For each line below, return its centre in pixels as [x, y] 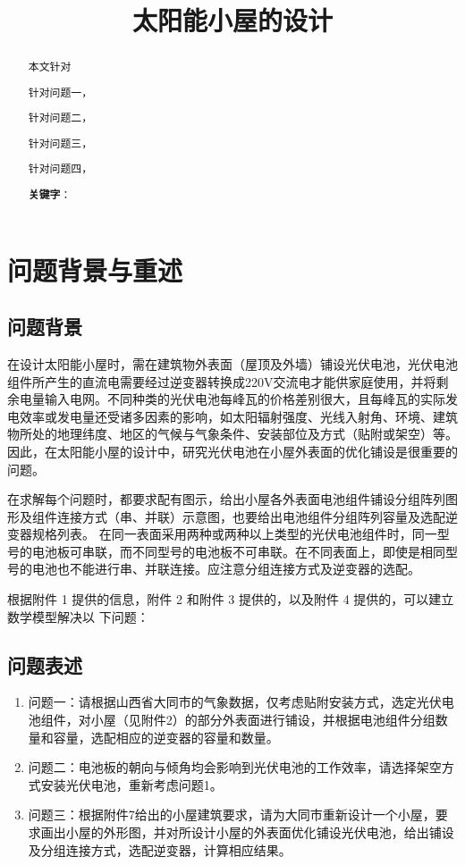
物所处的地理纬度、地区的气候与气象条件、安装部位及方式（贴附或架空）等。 [232, 434]
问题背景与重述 [95, 269]
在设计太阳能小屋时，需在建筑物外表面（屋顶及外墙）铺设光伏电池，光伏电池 [232, 363]
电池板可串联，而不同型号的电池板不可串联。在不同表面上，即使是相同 [238, 551]
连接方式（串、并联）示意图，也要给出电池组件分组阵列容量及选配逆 [257, 516]
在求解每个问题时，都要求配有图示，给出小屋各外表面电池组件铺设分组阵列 [226, 499]
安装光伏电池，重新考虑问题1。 [131, 784]
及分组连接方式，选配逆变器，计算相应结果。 [160, 849]
